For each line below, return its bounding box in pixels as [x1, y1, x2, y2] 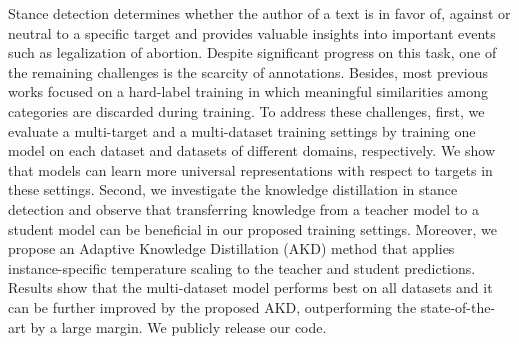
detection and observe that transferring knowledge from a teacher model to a [8, 198, 479, 219]
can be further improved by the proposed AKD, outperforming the [8, 296, 417, 317]
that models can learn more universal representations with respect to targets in [8, 159, 493, 180]
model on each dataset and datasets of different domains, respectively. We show [8, 140, 496, 161]
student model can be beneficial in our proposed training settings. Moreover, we [8, 218, 497, 239]
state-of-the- [420, 296, 496, 317]
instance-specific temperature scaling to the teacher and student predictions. [8, 257, 476, 278]
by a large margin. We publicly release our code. [30, 316, 327, 337]
